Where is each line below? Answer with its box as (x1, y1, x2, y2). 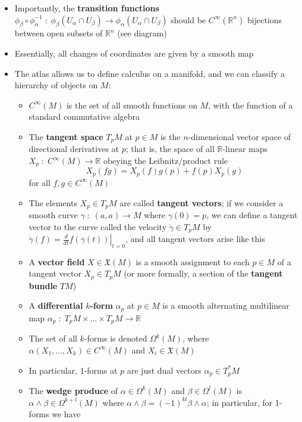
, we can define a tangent (206, 208, 298, 221)
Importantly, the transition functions (14, 2, 159, 14)
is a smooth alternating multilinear (162, 299, 290, 312)
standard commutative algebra (29, 110, 140, 123)
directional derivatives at (29, 142, 119, 155)
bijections (247, 13, 282, 26)
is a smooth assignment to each (136, 255, 250, 268)
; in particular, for (206, 396, 273, 408)
